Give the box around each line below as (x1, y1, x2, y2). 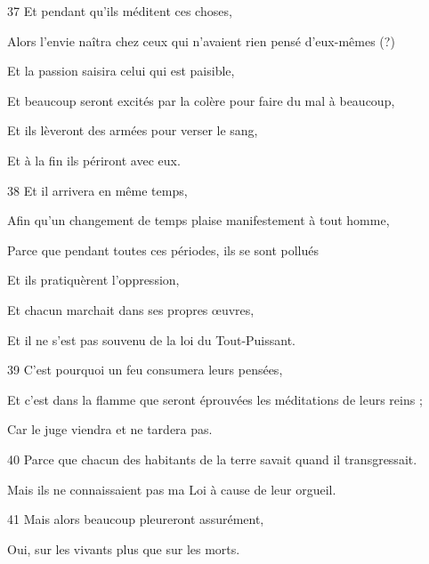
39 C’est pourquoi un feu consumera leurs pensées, (7, 360, 283, 379)
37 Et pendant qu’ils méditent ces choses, (7, 2, 232, 20)
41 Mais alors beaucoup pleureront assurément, (7, 510, 264, 528)
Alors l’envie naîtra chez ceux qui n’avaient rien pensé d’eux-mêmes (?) (7, 31, 395, 50)
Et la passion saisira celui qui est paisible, (7, 61, 235, 80)
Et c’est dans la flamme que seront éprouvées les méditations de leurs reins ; (7, 390, 423, 408)
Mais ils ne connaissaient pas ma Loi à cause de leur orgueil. (7, 479, 336, 498)
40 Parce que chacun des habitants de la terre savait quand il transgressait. (7, 449, 417, 468)
